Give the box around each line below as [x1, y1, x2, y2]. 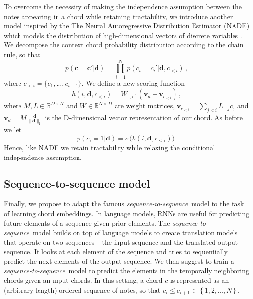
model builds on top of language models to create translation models [32, 227, 238, 238]
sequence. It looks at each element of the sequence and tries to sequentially [4, 246, 228, 257]
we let [4, 124, 22, 135]
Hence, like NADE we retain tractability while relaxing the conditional [4, 142, 215, 152]
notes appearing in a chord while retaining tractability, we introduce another [4, 11, 233, 21]
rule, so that [4, 49, 40, 59]
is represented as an [170, 275, 229, 285]
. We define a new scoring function [81, 78, 185, 88]
